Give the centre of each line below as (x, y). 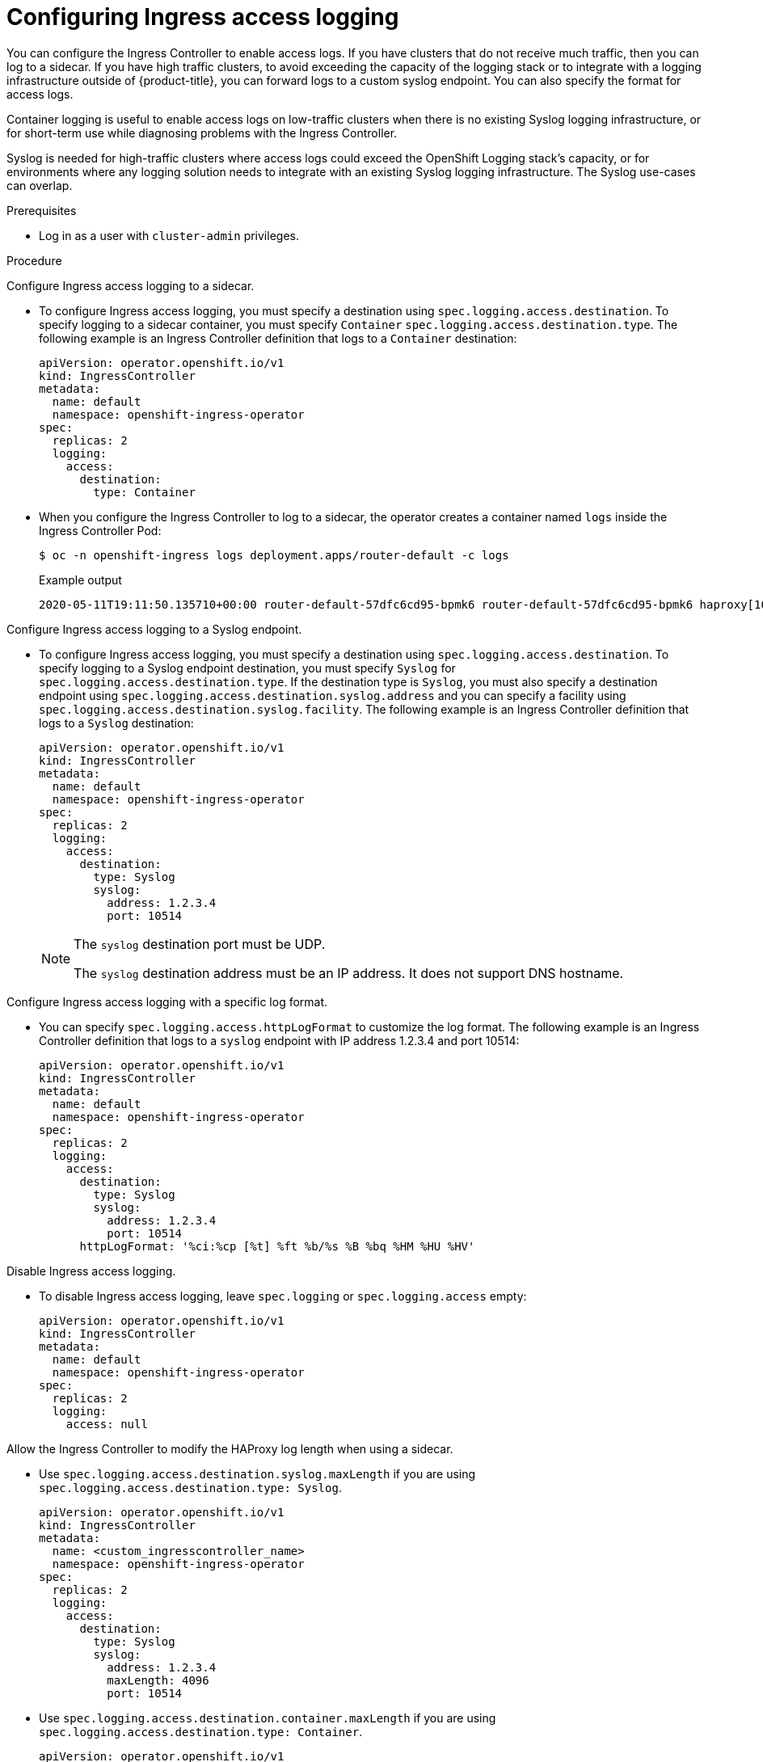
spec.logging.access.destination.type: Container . (201, 1731)
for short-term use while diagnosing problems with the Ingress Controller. (202, 133)
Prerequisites (42, 210)
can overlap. (40, 185)
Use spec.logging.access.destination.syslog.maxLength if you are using (257, 1473)
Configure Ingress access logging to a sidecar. (131, 285)
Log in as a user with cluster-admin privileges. (169, 235)
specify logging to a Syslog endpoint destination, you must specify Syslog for (247, 668)
